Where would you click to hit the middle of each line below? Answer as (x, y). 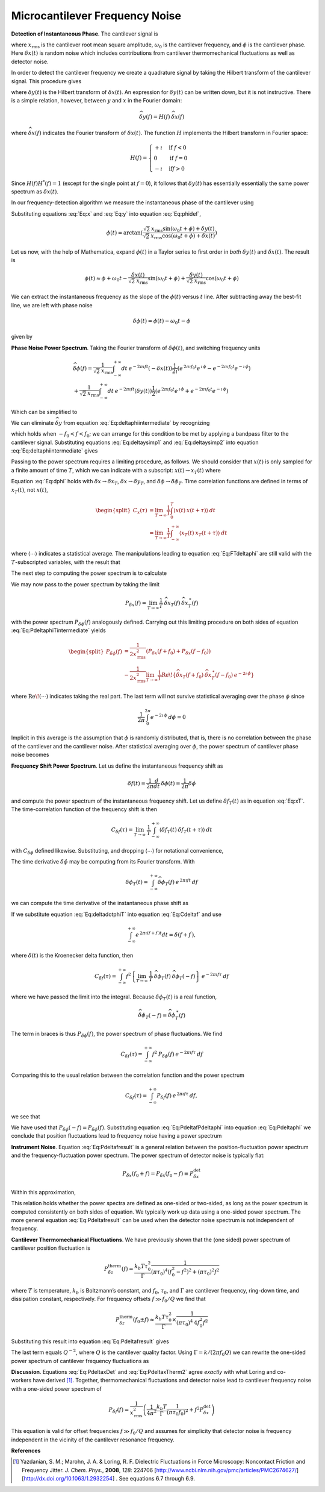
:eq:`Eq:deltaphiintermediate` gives (54, 451)
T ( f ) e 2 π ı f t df (182, 882)
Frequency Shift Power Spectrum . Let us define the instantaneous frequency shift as (117, 766)
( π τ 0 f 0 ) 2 (178, 1412)
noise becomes (30, 755)
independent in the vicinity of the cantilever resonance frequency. (93, 1440)
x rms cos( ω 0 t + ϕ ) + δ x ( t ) (183, 237)
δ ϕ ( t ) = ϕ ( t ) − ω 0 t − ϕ (162, 321)
